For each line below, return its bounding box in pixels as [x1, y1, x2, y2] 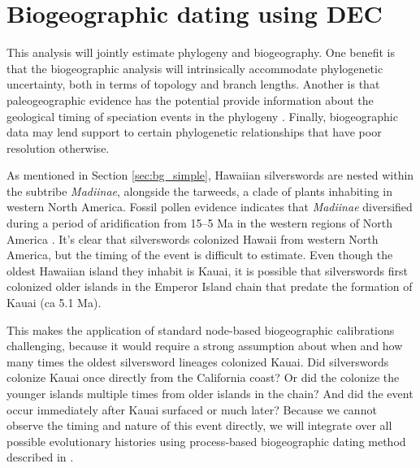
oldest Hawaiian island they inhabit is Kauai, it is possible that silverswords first [6, 262, 409, 279]
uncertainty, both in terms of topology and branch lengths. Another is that [6, 76, 380, 93]
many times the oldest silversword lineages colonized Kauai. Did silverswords [6, 353, 389, 370]
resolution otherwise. [6, 139, 110, 156]
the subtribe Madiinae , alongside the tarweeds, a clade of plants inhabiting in [6, 182, 393, 199]
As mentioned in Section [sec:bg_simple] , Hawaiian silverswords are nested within [6, 167, 414, 184]
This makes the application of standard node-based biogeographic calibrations [6, 321, 395, 338]
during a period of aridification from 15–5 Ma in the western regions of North [6, 214, 392, 232]
